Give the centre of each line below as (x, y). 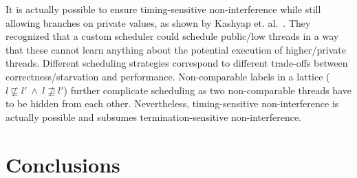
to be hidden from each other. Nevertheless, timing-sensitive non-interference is (172, 103)
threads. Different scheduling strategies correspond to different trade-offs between (177, 63)
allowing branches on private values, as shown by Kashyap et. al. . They (158, 22)
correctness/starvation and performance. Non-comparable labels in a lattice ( (168, 76)
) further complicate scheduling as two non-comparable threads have (207, 90)
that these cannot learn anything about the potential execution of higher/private (176, 49)
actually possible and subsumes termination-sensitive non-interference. (153, 116)
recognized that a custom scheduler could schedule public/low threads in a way (172, 36)
